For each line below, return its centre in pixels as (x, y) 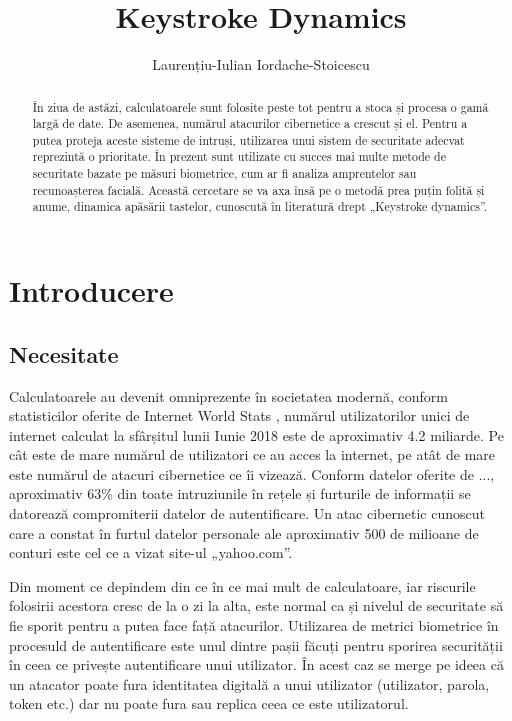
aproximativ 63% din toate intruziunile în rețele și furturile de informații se (240, 493)
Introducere (91, 290)
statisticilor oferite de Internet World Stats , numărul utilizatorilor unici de (239, 415)
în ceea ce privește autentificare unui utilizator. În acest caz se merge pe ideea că (256, 664)
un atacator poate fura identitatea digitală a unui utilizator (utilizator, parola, (249, 683)
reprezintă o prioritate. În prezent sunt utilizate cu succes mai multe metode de (239, 156)
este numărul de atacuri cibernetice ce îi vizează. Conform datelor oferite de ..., (252, 473)
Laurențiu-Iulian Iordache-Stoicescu (261, 64)
